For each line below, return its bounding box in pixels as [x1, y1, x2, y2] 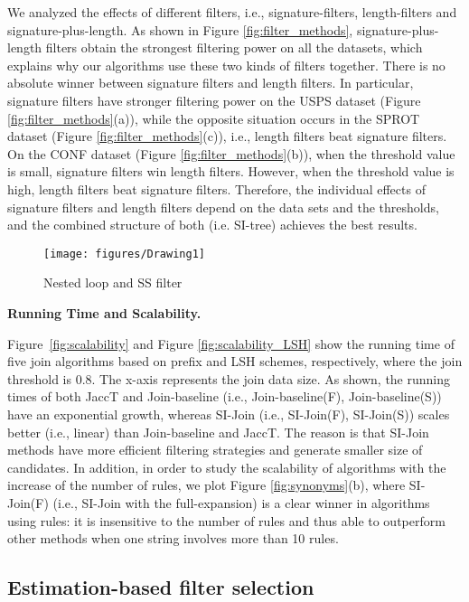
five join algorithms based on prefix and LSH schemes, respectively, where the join [7, 352, 463, 371]
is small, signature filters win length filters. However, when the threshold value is [7, 162, 455, 181]
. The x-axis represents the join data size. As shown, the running [91, 369, 451, 388]
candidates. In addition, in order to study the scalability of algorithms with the [7, 457, 446, 476]
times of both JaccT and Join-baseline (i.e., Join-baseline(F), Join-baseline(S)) [7, 387, 442, 406]
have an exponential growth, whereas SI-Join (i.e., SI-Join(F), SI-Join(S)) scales [7, 404, 450, 423]
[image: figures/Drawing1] [43, 247, 205, 260]
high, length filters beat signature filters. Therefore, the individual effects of [7, 179, 426, 198]
